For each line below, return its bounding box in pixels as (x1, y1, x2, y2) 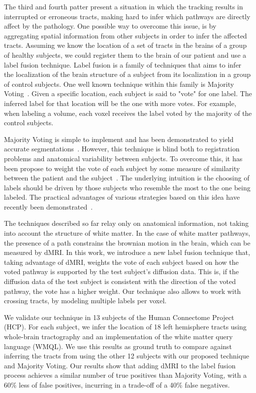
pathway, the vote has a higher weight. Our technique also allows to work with (4, 286, 241, 296)
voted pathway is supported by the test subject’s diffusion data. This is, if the (4, 266, 239, 277)
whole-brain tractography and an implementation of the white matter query (4, 331, 233, 341)
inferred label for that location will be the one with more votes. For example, (4, 98, 236, 108)
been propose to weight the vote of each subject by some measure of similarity (4, 163, 240, 173)
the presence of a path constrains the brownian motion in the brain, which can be (4, 237, 251, 248)
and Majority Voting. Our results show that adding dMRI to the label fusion (4, 360, 236, 370)
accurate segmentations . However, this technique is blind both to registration (4, 143, 240, 154)
